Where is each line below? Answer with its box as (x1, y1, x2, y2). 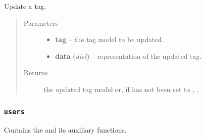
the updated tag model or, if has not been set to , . (43, 84, 199, 94)
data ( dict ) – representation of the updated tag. (55, 50, 202, 61)
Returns (23, 67, 48, 78)
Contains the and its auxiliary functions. (4, 125, 127, 135)
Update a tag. (4, 1, 46, 11)
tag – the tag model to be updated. (55, 34, 164, 45)
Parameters (23, 17, 58, 28)
